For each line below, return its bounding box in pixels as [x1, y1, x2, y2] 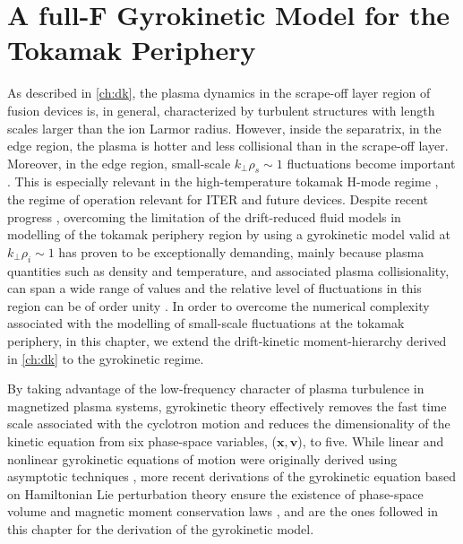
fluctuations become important [287, 153, 456, 172]
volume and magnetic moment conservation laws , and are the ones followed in [7, 502, 438, 521]
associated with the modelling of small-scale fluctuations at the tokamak [7, 314, 405, 332]
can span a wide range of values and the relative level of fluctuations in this [7, 279, 422, 298]
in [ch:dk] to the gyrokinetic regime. [7, 349, 204, 367]
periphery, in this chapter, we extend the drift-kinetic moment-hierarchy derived [7, 332, 447, 350]
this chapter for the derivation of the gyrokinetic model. [7, 519, 314, 538]
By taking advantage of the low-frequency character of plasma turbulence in [7, 379, 424, 398]
